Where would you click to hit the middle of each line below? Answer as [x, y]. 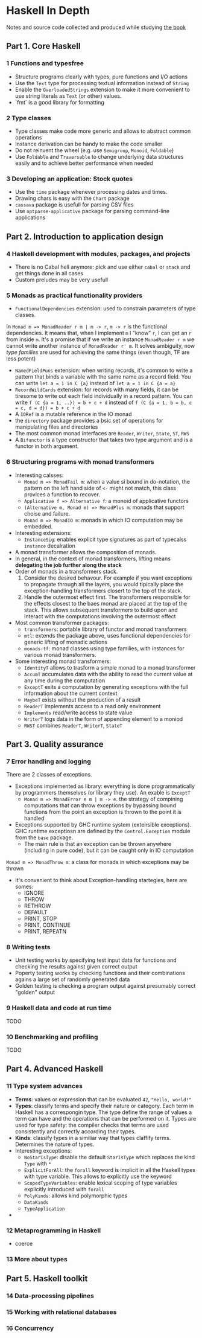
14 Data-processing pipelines [50, 1296]
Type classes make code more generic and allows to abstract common [103, 131]
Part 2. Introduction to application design [85, 236]
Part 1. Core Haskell [43, 46]
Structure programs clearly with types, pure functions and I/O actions [101, 77]
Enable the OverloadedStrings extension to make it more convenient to [102, 89]
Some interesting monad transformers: [63, 661]
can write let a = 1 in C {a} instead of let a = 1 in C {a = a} [95, 383]
